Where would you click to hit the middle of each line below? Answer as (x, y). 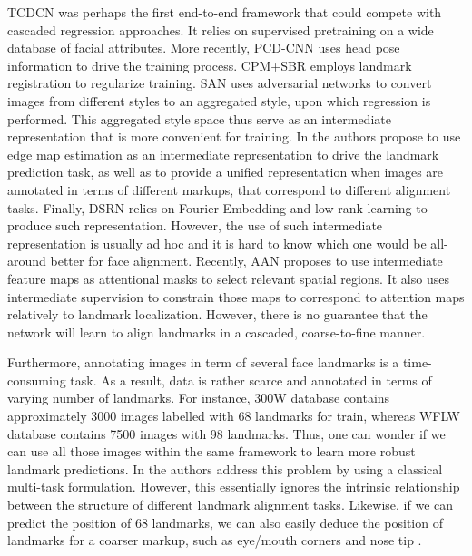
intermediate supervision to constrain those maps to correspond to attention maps (236, 296)
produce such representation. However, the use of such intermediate (195, 225)
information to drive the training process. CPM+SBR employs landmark (210, 65)
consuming (37, 380)
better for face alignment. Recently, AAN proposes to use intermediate (246, 261)
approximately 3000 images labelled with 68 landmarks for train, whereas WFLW (234, 416)
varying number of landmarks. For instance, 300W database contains (199, 398)
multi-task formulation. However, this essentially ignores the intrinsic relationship (234, 487)
